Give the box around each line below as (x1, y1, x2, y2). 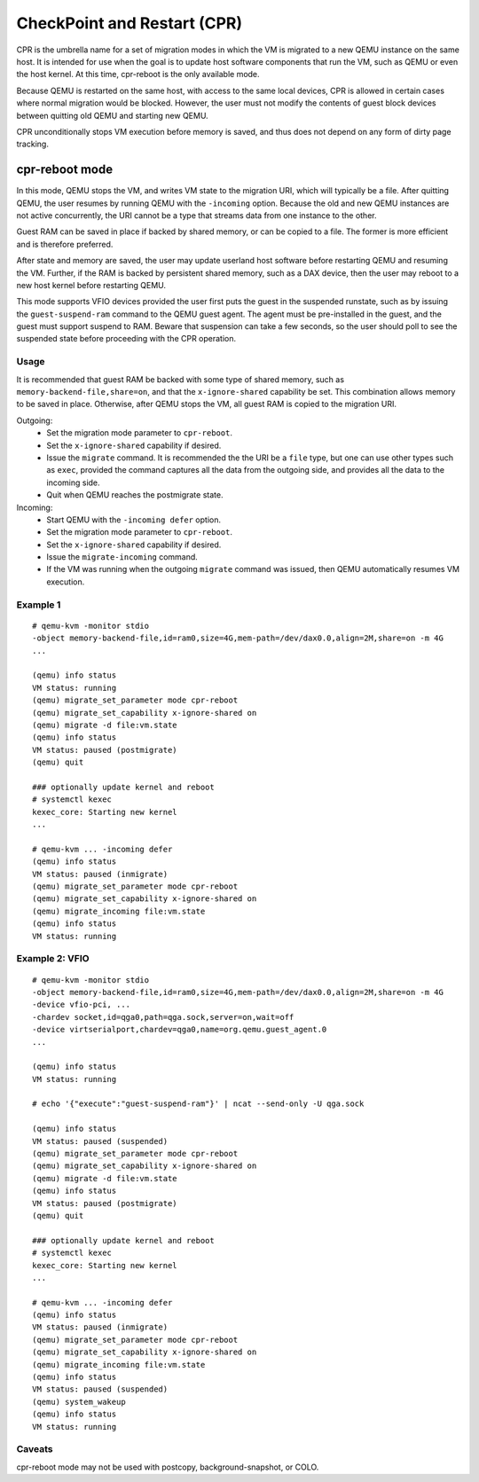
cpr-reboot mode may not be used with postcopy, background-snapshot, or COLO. (16, 1462, 319, 1472)
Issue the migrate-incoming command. (46, 552, 199, 562)
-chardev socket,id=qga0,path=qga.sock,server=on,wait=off (32, 1012, 294, 1022)
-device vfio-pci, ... (32, 1000, 131, 1010)
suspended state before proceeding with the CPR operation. (16, 333, 237, 344)
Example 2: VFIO (16, 953, 90, 965)
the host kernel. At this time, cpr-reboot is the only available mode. (16, 69, 261, 80)
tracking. (16, 138, 49, 150)
